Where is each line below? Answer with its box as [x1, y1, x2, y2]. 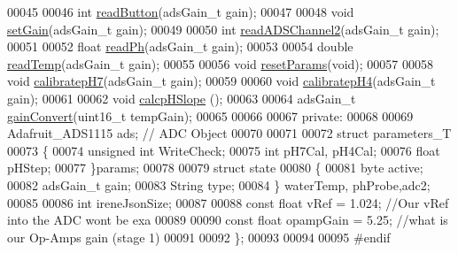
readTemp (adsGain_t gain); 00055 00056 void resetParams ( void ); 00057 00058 [7, 54, 434, 73]
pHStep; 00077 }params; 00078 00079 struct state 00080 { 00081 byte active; [7, 158, 423, 177]
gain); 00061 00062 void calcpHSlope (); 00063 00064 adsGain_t [7, 88, 356, 107]
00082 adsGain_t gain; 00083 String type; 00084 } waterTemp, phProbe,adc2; [7, 175, 431, 194]
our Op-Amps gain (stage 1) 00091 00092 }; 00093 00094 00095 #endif [7, 227, 391, 246]
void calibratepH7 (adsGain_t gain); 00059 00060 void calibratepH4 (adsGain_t [7, 72, 436, 90]
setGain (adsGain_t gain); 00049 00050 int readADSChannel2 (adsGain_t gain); [7, 19, 439, 38]
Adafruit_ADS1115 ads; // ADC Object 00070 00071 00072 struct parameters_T [7, 124, 452, 142]
